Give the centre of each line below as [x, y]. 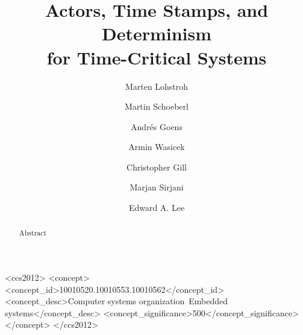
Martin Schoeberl [157, 106]
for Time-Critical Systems [157, 57]
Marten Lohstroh [157, 86]
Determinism [157, 33]
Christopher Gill [157, 167]
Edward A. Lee [157, 208]
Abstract [33, 233]
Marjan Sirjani [157, 187]
